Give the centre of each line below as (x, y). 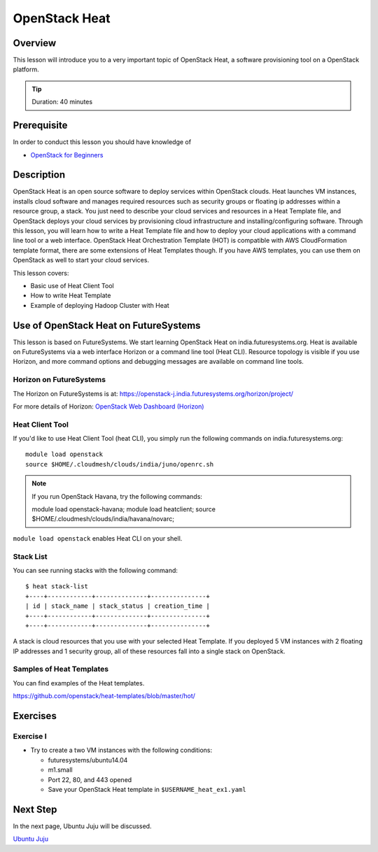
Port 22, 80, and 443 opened (90, 779)
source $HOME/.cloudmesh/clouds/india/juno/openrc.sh (119, 464)
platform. (26, 69)
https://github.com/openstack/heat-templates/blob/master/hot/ (104, 696)
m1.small (60, 770)
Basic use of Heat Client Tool (72, 285)
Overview (35, 43)
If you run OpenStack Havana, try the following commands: (117, 496)
